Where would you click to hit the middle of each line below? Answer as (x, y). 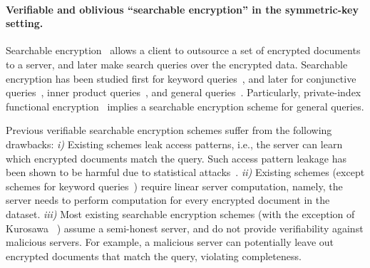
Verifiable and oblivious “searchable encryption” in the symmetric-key (182, 9)
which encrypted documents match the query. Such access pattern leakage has (176, 158)
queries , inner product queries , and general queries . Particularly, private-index (184, 92)
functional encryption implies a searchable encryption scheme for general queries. (185, 106)
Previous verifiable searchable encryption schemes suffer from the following (169, 130)
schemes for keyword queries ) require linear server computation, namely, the (174, 186)
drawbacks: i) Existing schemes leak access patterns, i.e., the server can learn (174, 144)
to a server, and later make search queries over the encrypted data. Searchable (177, 64)
